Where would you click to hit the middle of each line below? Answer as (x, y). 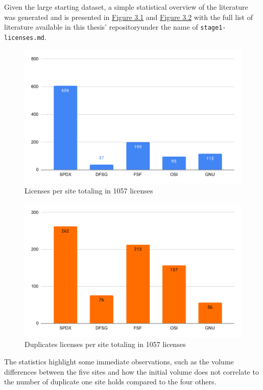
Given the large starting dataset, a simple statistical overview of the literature (126, 7)
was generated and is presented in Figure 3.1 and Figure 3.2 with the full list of (129, 17)
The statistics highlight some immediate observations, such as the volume (119, 362)
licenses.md (24, 38)
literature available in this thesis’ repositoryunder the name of (101, 27)
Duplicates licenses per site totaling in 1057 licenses (105, 344)
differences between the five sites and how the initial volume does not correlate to (131, 371)
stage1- (213, 28)
